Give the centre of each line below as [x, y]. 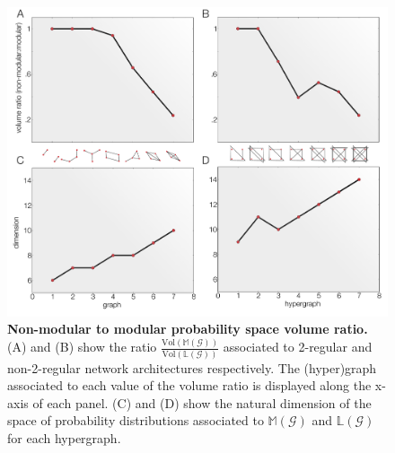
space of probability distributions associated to [136, 420]
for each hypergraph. [64, 438]
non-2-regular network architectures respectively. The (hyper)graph [192, 367]
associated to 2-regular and [298, 347]
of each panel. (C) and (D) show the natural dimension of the [202, 402]
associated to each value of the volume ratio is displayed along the [189, 385]
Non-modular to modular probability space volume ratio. [188, 329]
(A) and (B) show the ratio [82, 347]
